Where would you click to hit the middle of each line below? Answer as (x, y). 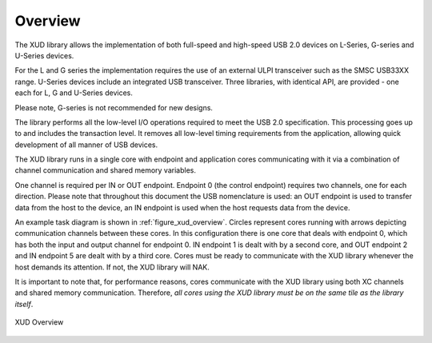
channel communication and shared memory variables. (105, 170)
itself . (24, 304)
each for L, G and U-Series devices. (74, 93)
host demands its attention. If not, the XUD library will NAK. (112, 267)
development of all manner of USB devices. (86, 145)
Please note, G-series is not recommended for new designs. (114, 107)
